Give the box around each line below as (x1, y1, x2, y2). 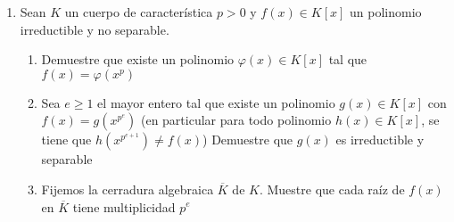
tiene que (41, 130, 92, 149)
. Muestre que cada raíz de (259, 179, 405, 198)
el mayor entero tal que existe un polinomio (97, 93, 335, 111)
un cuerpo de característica (64, 3, 213, 21)
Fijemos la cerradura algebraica (41, 179, 214, 198)
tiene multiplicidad (72, 197, 176, 216)
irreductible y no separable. (20, 20, 169, 38)
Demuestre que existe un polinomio (41, 50, 235, 69)
